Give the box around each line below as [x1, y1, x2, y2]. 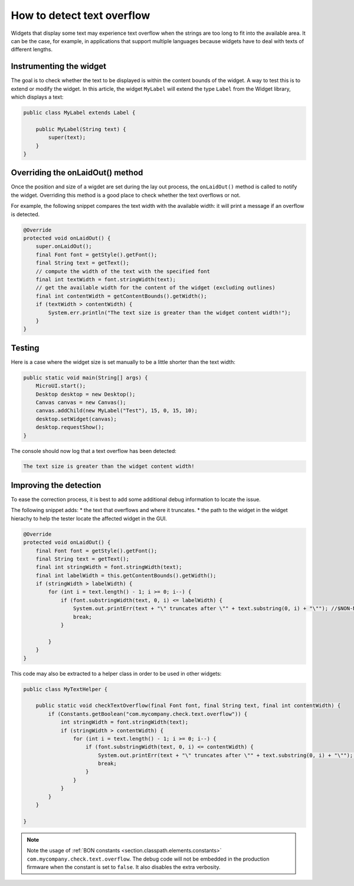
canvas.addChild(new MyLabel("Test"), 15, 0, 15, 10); [35, 408, 198, 414]
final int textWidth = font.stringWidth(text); [35, 276, 176, 283]
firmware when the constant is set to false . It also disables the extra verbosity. [27, 863, 221, 871]
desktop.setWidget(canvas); [35, 415, 117, 422]
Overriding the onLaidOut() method [11, 168, 143, 178]
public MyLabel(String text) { [35, 126, 126, 132]
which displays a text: [11, 93, 64, 100]
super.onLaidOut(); [35, 243, 93, 250]
